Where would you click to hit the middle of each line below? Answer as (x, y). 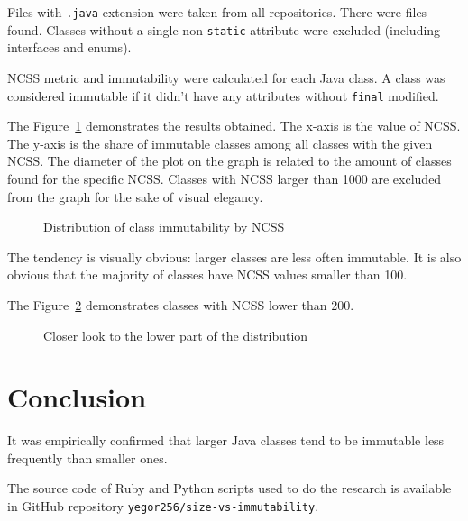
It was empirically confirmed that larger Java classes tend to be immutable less (226, 440)
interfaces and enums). (69, 47)
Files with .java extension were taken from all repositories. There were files (217, 12)
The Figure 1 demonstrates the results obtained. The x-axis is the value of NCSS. (234, 126)
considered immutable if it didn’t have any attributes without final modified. (223, 95)
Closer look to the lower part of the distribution (176, 335)
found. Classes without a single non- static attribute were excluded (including (224, 29)
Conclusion (77, 397)
